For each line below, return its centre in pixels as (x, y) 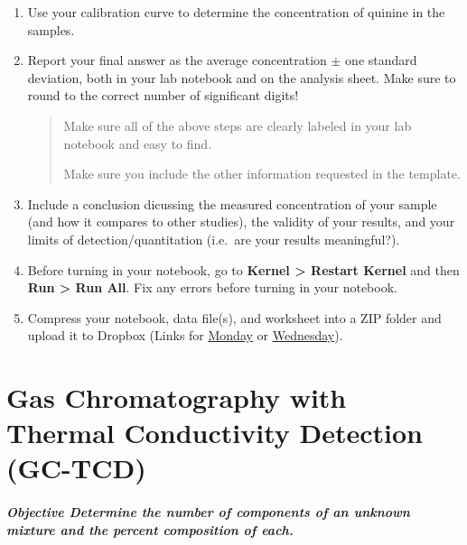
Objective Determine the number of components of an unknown (208, 512)
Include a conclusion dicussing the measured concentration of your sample (232, 203)
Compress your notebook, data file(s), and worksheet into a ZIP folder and (234, 317)
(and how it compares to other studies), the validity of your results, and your (241, 222)
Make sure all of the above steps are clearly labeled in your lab (238, 125)
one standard (381, 60)
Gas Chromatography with (177, 397)
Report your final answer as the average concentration (177, 60)
